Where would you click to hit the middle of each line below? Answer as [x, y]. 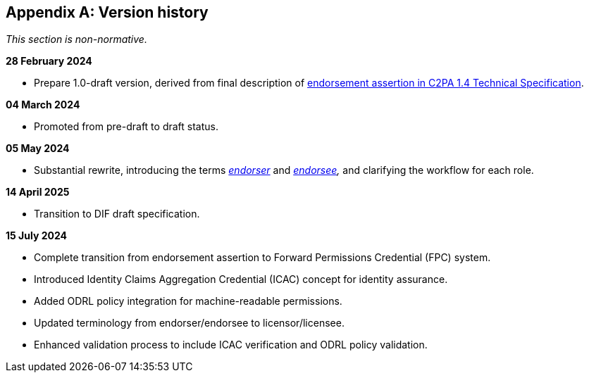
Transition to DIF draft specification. [117, 214]
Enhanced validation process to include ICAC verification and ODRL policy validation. [231, 345]
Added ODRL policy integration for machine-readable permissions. [188, 301]
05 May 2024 [38, 149]
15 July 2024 [36, 236]
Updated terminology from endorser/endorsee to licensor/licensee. [189, 323]
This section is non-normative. [76, 39]
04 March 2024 [43, 105]
